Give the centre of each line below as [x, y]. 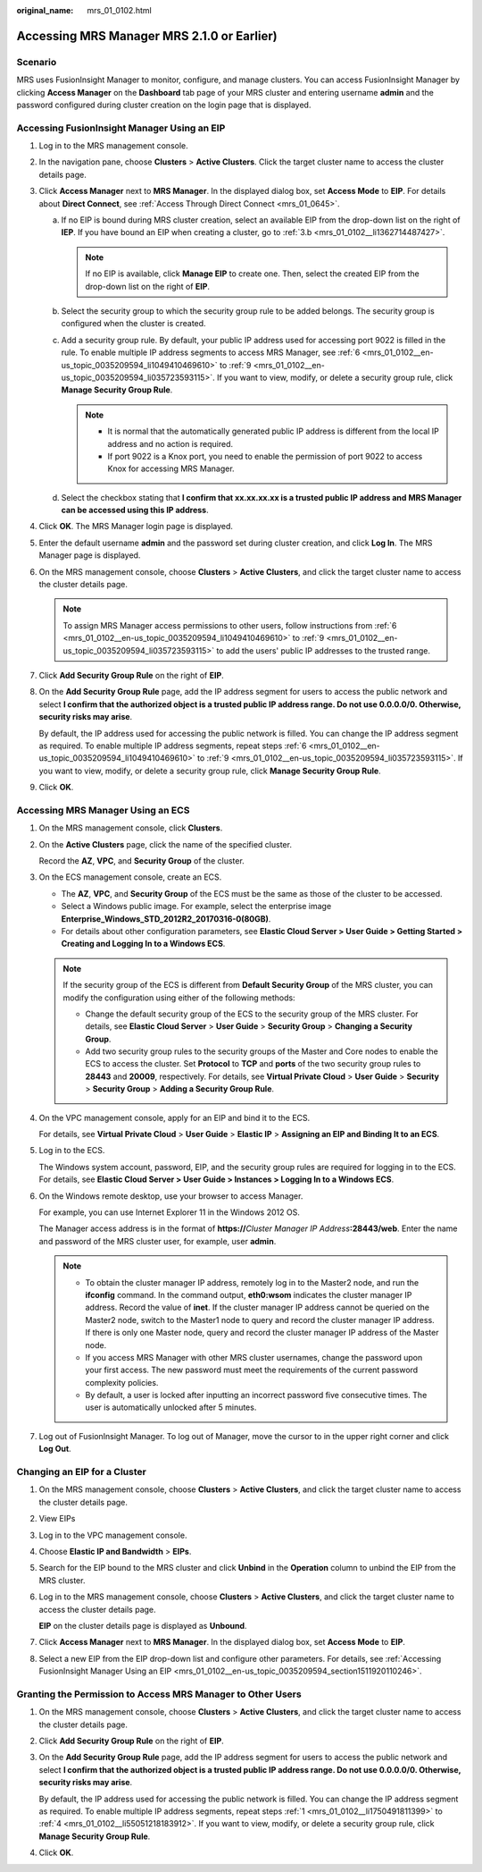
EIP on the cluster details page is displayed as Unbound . [143, 1625]
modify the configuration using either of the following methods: [179, 998]
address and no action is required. [170, 443]
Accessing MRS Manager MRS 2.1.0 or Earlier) [147, 36]
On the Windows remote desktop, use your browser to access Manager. [171, 1196]
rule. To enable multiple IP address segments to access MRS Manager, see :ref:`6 [211, 352]
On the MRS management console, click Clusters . [131, 828]
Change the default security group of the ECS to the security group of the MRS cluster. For [252, 1014]
